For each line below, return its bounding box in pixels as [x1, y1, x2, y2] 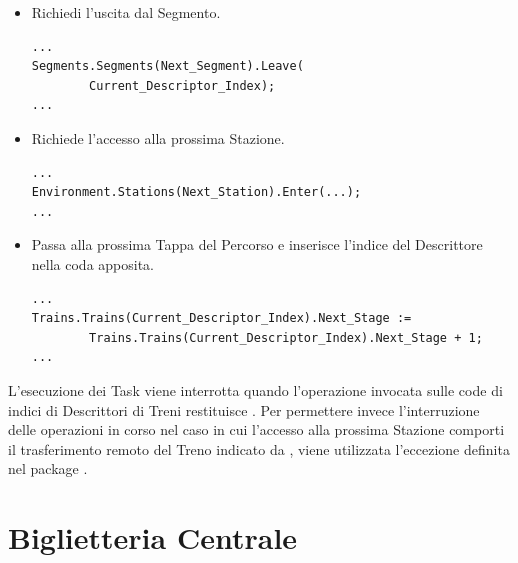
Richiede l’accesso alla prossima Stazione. [31, 127, 285, 148]
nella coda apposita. [31, 253, 155, 274]
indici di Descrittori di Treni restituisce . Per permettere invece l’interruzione [8, 399, 480, 420]
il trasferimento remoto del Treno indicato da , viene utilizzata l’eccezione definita [8, 438, 510, 459]
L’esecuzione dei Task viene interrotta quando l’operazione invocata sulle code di [8, 379, 503, 400]
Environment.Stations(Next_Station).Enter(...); [31, 185, 362, 200]
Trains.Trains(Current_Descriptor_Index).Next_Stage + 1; [89, 330, 483, 345]
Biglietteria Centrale [8, 517, 298, 558]
